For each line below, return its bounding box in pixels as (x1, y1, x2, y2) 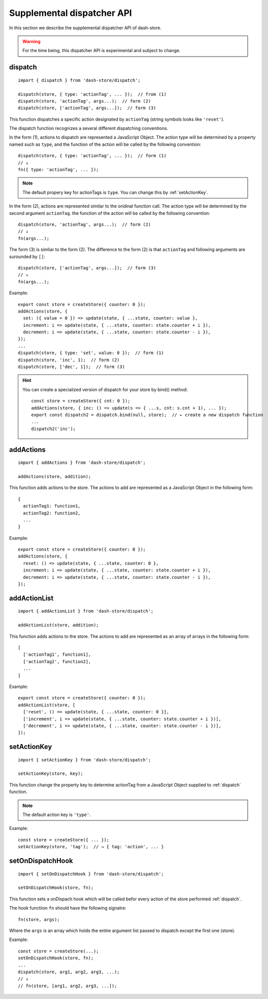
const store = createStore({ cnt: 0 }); (31, 398, 131, 404)
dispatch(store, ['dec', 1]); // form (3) (18, 364, 125, 370)
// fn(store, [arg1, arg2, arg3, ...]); (18, 983, 117, 989)
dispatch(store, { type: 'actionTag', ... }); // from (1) (18, 91, 167, 97)
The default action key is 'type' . (22, 812, 91, 818)
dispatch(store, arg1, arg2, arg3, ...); (18, 969, 120, 975)
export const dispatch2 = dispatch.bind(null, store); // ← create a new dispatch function (31, 412, 264, 418)
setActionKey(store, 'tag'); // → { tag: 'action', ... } (18, 844, 164, 850)
